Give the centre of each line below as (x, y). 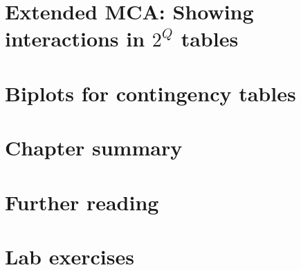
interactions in (75, 39)
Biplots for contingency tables (150, 93)
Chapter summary (94, 147)
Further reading (82, 202)
